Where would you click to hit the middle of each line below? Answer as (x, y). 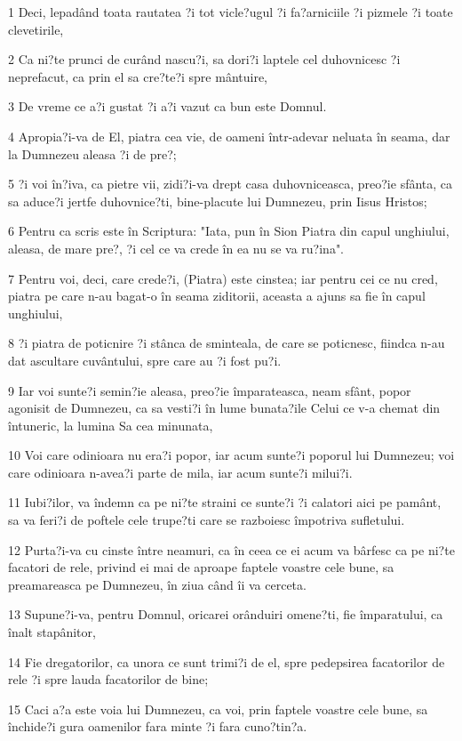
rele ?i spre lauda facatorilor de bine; (108, 679)
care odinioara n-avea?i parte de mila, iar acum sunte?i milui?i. (180, 472)
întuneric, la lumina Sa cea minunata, (111, 425)
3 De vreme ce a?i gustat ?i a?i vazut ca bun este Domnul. (167, 106)
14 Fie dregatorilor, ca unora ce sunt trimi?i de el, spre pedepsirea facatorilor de (227, 661)
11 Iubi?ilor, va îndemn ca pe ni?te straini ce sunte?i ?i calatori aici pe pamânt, (225, 502)
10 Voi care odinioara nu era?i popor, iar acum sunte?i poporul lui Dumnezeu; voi (231, 455)
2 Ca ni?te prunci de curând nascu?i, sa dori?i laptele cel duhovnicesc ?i (204, 59)
